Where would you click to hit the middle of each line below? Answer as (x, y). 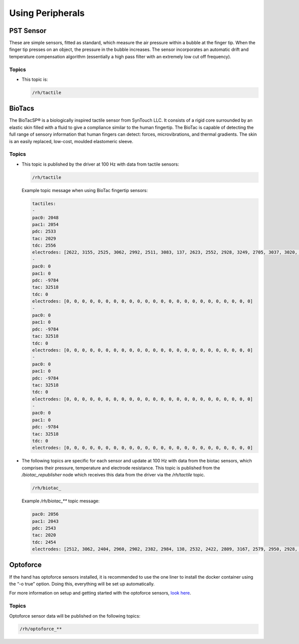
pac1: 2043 (45, 521)
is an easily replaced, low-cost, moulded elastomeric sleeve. (71, 141)
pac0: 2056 (45, 514)
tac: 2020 (44, 535)
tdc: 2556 (44, 245)
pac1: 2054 (45, 224)
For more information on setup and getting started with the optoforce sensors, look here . (100, 593)
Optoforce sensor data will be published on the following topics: (75, 616)
